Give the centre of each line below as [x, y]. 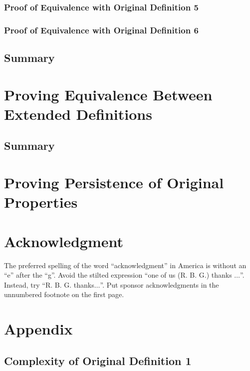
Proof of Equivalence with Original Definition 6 [101, 30]
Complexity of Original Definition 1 [98, 360]
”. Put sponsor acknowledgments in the [159, 284]
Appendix [38, 329]
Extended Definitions [78, 114]
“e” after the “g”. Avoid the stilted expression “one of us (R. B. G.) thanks [118, 275]
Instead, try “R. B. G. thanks [49, 284]
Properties [41, 202]
